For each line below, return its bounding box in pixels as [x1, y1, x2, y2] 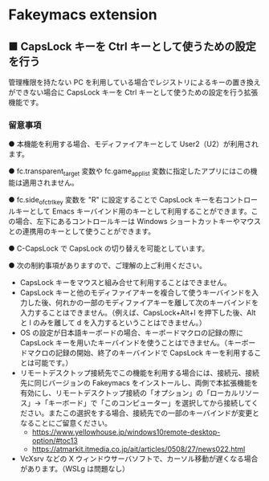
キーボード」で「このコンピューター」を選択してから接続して [47, 397, 251, 407]
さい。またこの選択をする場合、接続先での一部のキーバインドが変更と [26, 408, 259, 418]
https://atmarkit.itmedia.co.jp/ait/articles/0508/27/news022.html [31, 444, 246, 454]
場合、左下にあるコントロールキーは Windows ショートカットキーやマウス [14, 216, 261, 226]
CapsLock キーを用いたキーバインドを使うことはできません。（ [19, 337, 228, 347]
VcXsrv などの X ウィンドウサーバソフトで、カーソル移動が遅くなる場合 [19, 454, 259, 463]
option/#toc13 [31, 435, 78, 445]
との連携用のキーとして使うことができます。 [8, 226, 156, 236]
